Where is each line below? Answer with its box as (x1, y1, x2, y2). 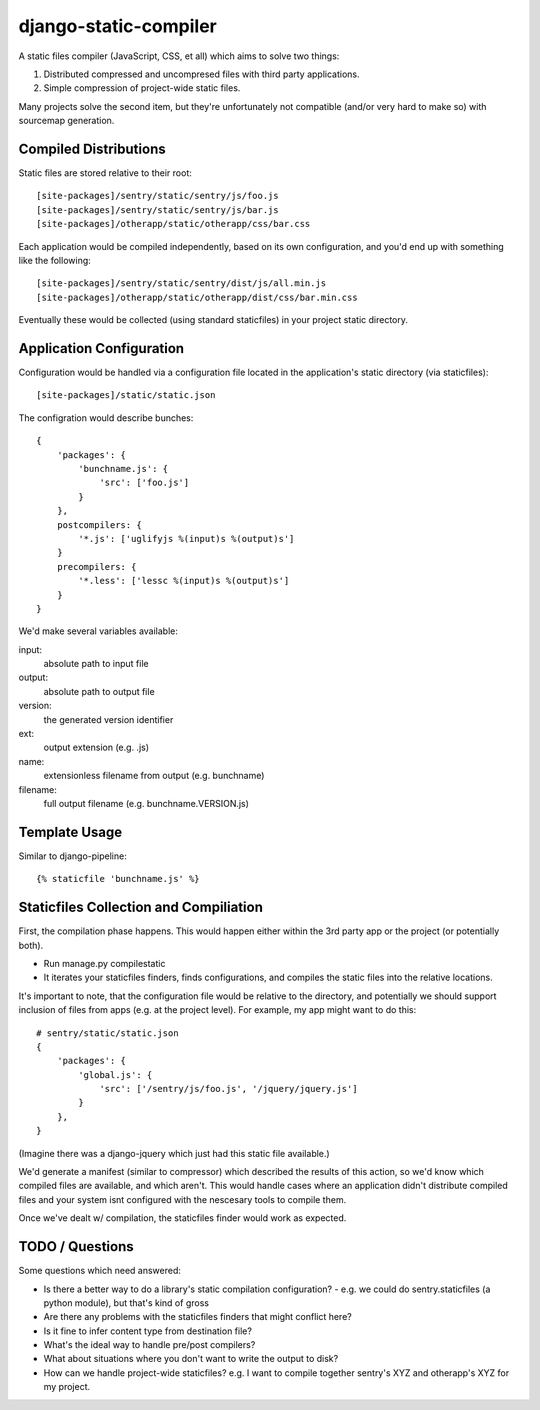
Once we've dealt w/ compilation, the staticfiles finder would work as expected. (18, 1212, 347, 1224)
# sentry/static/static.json (36, 1027, 179, 1039)
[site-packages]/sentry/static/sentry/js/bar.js (36, 204, 279, 215)
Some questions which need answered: (18, 1265, 182, 1277)
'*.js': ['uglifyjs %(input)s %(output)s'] (78, 533, 295, 544)
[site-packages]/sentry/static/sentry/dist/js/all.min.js (36, 278, 327, 289)
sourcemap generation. (18, 115, 115, 127)
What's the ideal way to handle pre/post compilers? (43, 1339, 256, 1351)
